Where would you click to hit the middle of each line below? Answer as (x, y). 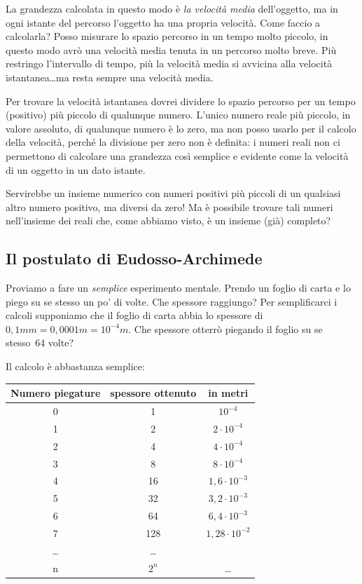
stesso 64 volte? (40, 342)
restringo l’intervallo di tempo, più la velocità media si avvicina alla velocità (169, 63)
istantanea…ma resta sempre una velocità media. (110, 77)
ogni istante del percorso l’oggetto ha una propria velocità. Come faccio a (163, 22)
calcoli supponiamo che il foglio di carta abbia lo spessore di (134, 315)
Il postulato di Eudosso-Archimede (134, 258)
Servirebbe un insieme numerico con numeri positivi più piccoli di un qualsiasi (173, 193)
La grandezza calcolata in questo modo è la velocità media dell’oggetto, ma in (172, 8)
